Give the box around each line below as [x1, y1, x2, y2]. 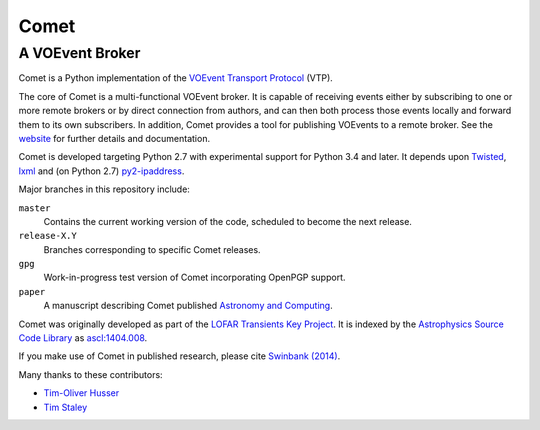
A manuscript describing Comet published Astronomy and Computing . [43, 300, 334, 312]
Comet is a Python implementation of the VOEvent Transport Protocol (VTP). [18, 72, 334, 84]
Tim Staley [43, 401, 88, 413]
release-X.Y [18, 230, 77, 242]
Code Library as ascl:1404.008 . [18, 332, 148, 344]
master [18, 202, 51, 214]
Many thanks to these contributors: [18, 368, 164, 380]
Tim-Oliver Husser [43, 387, 120, 399]
